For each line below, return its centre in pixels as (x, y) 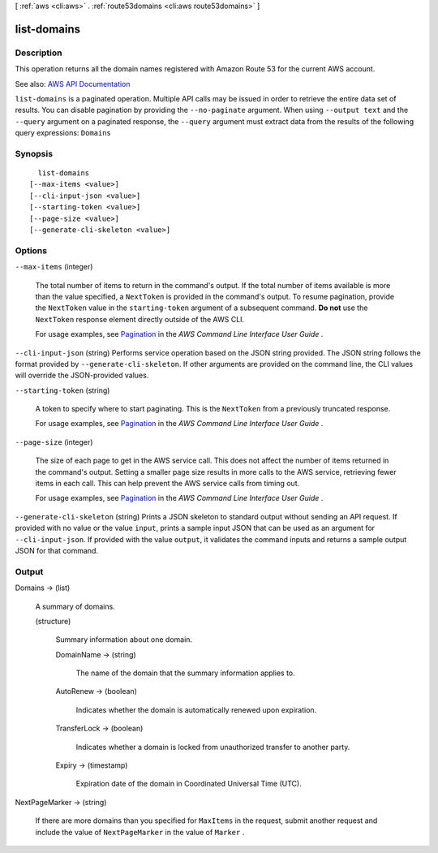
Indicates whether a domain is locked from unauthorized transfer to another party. (213, 747)
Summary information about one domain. (124, 640)
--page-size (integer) (54, 442)
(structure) (53, 621)
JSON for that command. (57, 550)
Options (31, 250)
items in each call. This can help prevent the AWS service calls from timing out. (167, 484)
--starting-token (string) (62, 390)
